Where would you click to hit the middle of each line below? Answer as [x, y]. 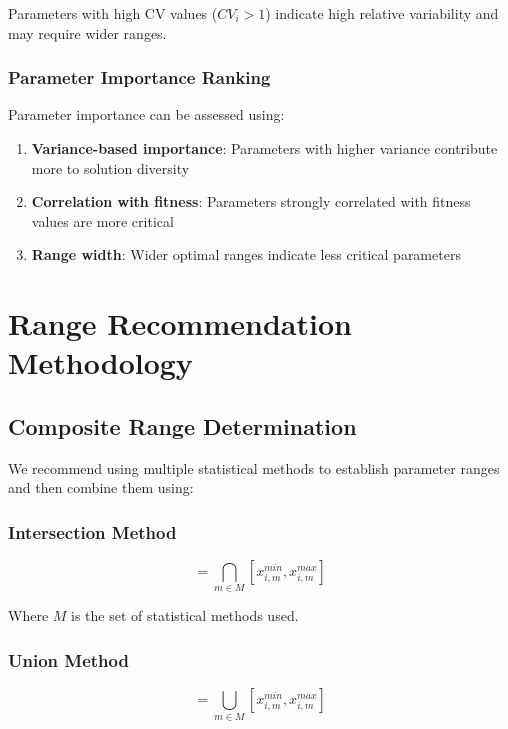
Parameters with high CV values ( [113, 13]
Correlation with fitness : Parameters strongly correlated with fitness [251, 201]
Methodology [100, 362]
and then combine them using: [101, 487]
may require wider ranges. [87, 32]
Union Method [68, 659]
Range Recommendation [180, 323]
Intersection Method [92, 531]
